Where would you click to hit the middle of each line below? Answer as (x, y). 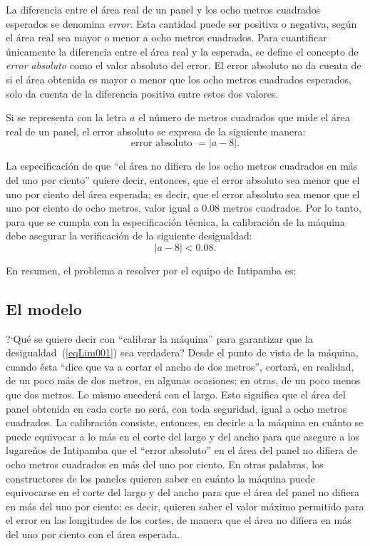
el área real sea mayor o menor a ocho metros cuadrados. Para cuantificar (166, 37)
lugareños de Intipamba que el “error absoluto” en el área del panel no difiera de (181, 450)
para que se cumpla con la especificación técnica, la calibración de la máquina (175, 221)
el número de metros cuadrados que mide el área (244, 117)
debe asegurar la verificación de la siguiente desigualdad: (129, 236)
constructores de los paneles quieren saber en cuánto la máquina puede (160, 478)
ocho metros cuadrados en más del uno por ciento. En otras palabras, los (165, 464)
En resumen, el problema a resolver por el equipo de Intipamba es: (151, 270)
